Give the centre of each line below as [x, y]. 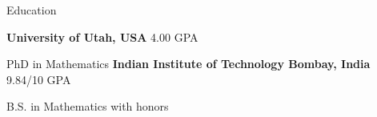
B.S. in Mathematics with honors [88, 106]
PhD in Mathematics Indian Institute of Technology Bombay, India [188, 64]
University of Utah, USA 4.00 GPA [102, 36]
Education [32, 10]
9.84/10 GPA [39, 79]
